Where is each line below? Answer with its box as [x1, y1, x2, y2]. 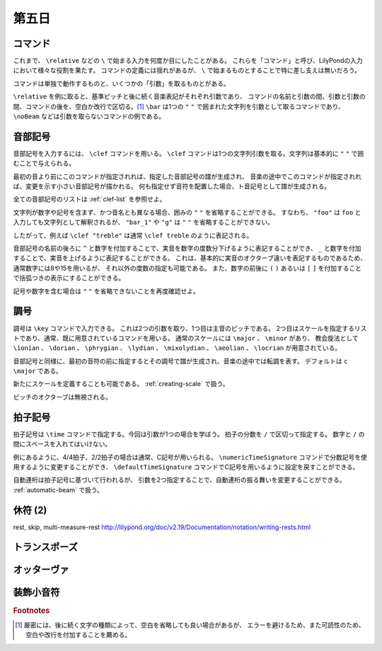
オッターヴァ [13, 564, 69, 576]
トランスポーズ [13, 541, 78, 553]
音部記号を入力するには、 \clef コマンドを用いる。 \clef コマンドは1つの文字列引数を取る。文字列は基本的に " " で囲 [13, 149, 364, 157]
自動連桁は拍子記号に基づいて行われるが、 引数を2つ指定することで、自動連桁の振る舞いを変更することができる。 [13, 475, 346, 485]
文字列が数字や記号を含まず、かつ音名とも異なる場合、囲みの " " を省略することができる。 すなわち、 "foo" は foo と [13, 208, 361, 216]
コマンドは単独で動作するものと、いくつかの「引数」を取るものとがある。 [13, 79, 230, 88]
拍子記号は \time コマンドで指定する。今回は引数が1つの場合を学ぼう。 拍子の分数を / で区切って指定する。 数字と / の [13, 429, 365, 438]
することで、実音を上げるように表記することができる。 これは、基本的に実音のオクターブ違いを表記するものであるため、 [13, 254, 367, 262]
